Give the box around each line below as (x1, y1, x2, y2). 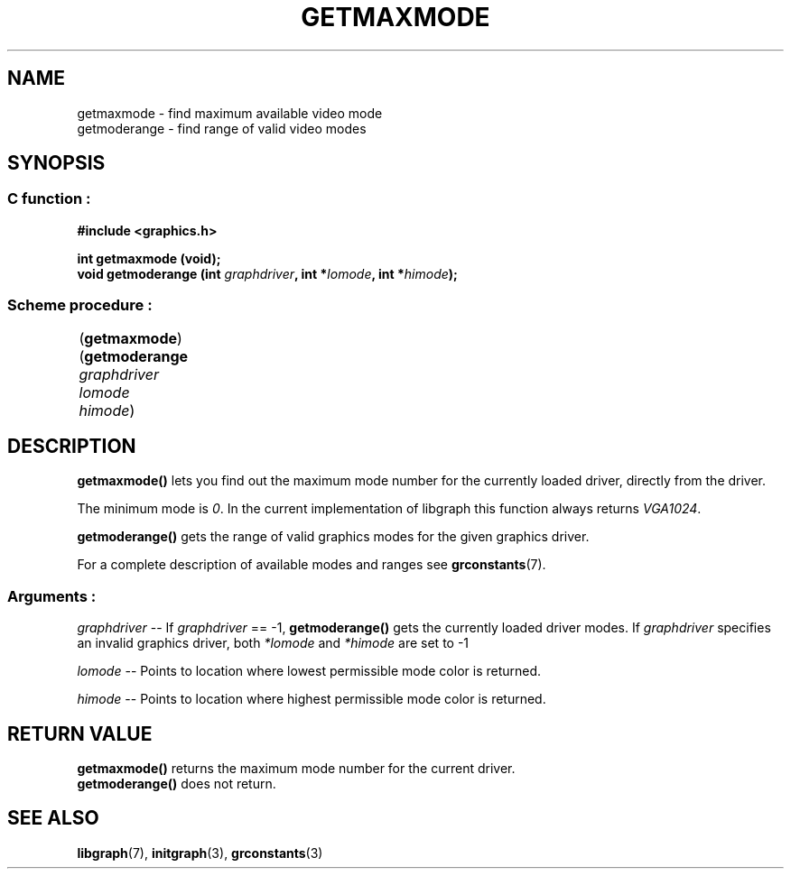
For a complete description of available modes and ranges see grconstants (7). (77, 557, 546, 573)
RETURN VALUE (7, 722, 153, 745)
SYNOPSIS (7, 152, 106, 175)
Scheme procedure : (7, 296, 153, 315)
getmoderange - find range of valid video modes (77, 120, 367, 136)
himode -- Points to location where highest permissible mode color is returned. (77, 691, 546, 707)
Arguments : (7, 586, 97, 605)
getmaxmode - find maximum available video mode (77, 105, 383, 121)
